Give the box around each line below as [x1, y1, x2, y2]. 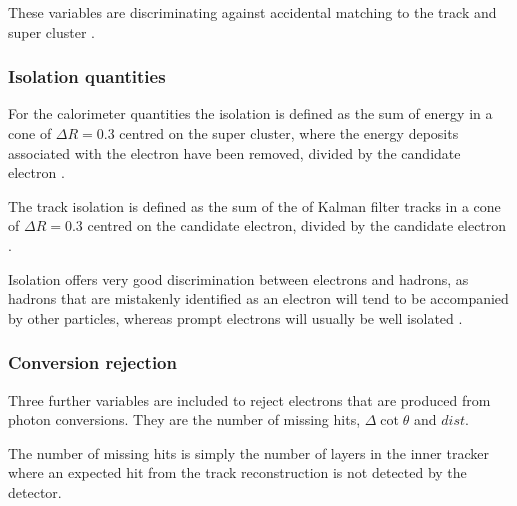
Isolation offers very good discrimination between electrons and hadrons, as [8, 268, 469, 289]
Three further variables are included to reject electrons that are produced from [8, 389, 491, 410]
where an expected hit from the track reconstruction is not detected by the [8, 462, 467, 483]
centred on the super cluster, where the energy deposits [119, 123, 459, 143]
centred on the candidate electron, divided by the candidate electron [87, 215, 507, 236]
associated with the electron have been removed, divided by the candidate [8, 142, 461, 163]
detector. [8, 481, 62, 502]
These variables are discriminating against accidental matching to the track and [8, 2, 497, 22]
